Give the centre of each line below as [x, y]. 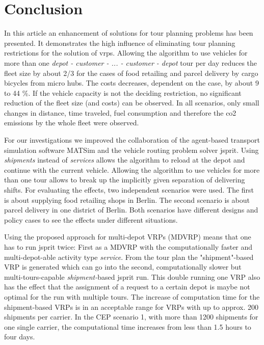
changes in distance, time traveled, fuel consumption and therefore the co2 [120, 112]
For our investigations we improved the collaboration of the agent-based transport [132, 140]
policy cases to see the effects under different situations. [91, 219]
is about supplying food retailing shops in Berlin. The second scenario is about [127, 200]
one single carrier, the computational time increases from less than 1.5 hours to [128, 326]
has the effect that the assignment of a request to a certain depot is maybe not [127, 287]
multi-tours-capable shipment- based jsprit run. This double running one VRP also [132, 276]
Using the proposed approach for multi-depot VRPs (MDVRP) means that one [128, 237]
